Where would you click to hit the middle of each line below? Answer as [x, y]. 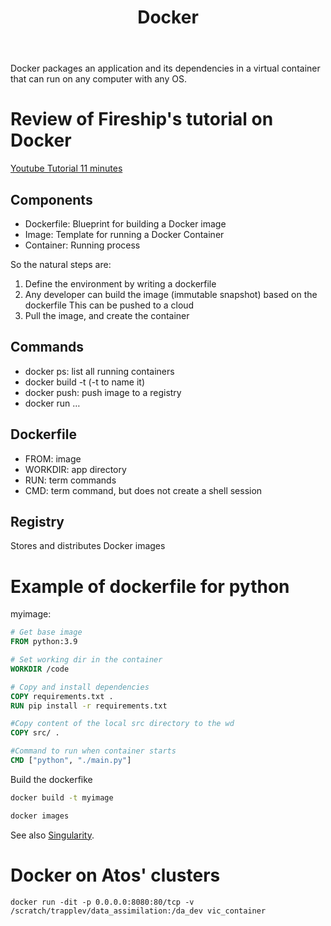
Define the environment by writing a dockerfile [120, 283]
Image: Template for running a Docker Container [124, 234]
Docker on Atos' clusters [115, 875]
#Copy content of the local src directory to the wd [122, 724]
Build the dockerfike [51, 779]
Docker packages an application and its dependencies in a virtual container [165, 68]
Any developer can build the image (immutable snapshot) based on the [171, 294]
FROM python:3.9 [44, 642]
